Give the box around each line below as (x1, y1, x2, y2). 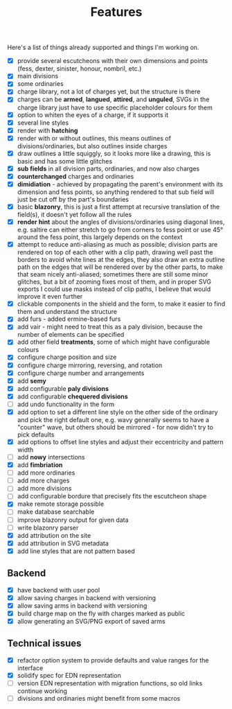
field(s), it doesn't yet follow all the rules (17, 211, 132, 219)
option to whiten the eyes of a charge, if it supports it (17, 110, 169, 119)
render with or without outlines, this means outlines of (17, 134, 172, 142)
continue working (17, 687, 68, 695)
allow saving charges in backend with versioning (17, 593, 157, 602)
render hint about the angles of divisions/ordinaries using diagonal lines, (17, 218, 225, 226)
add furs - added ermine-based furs (17, 315, 121, 323)
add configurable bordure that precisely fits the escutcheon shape (17, 492, 207, 500)
